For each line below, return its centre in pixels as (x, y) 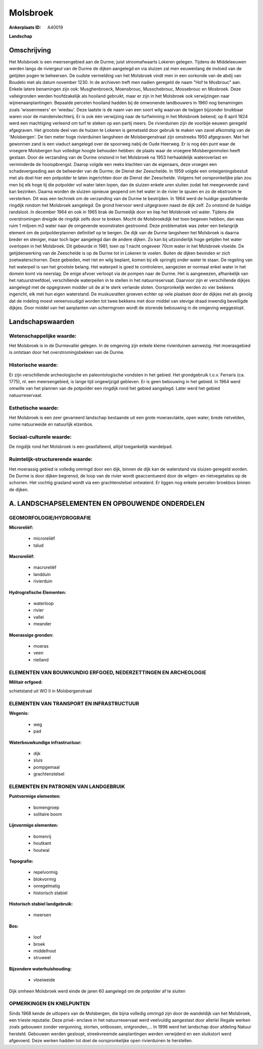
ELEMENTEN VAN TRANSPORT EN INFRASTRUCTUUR (74, 704)
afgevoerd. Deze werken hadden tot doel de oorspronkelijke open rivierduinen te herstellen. (101, 1041)
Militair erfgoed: (26, 682)
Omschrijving (30, 50)
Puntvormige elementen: (35, 796)
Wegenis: (19, 713)
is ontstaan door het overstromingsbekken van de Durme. (67, 352)
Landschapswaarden (42, 321)
